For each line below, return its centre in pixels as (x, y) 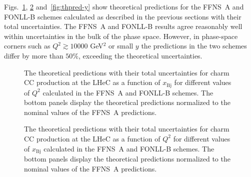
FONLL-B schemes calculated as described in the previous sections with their (123, 16)
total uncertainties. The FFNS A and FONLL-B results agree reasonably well (123, 26)
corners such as (27, 46)
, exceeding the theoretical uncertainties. (140, 55)
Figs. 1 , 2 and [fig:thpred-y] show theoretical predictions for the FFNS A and (124, 6)
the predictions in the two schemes (194, 46)
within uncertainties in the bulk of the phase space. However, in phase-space (121, 36)
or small (121, 46)
